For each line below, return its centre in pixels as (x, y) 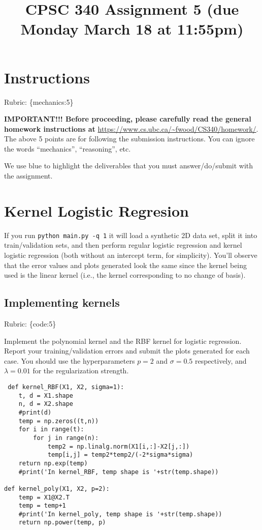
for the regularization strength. (81, 371)
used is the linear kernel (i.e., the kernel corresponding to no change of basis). (125, 275)
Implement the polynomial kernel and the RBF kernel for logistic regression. (123, 341)
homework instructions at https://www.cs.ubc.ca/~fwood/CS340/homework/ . (131, 128)
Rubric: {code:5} (30, 324)
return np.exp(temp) (53, 463)
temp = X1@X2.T (44, 497)
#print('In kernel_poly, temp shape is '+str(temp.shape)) (120, 514)
